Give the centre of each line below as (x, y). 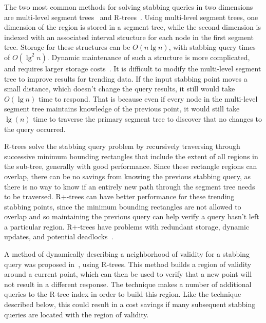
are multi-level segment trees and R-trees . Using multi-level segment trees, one (131, 17)
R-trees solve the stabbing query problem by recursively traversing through (122, 146)
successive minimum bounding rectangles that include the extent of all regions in (131, 156)
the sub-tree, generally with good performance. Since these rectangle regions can (131, 166)
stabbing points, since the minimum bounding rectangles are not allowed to (123, 206)
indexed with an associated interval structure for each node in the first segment (129, 37)
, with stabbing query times (212, 47)
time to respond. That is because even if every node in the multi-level (148, 98)
